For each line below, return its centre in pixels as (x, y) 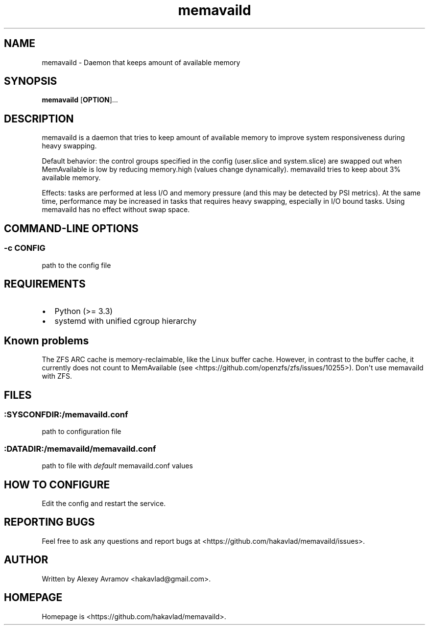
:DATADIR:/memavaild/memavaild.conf (80, 448)
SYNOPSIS (31, 81)
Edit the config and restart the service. (104, 503)
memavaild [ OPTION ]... (80, 100)
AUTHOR (26, 560)
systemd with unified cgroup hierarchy (126, 321)
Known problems (47, 340)
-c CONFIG (25, 248)
